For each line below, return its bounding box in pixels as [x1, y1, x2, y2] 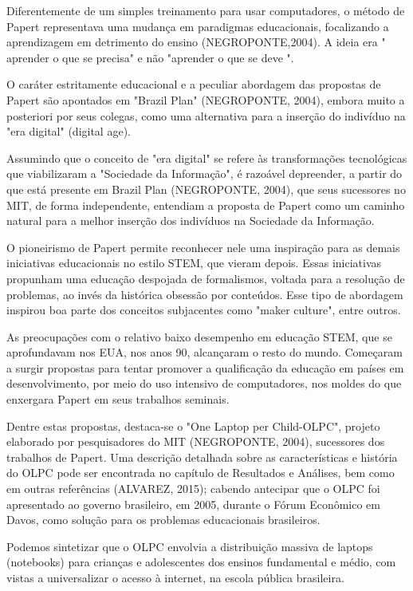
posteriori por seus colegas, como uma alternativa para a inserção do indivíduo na [6, 107, 406, 124]
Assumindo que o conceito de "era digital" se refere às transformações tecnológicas [6, 149, 407, 166]
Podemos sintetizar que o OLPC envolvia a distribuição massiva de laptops [6, 538, 373, 554]
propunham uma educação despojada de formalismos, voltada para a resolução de [6, 270, 405, 286]
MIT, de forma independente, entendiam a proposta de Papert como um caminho [6, 196, 405, 213]
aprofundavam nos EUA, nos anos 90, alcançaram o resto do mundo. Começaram [6, 344, 403, 361]
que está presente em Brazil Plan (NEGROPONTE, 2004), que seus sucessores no [6, 180, 406, 197]
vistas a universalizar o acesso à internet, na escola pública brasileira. [6, 569, 344, 585]
